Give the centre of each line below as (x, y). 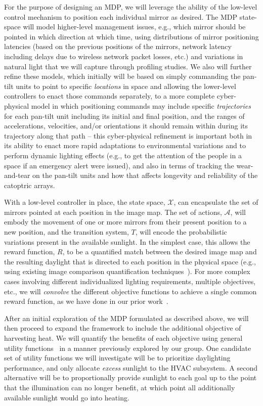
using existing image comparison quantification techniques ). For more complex (127, 271)
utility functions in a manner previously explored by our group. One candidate (128, 348)
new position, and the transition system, (67, 232)
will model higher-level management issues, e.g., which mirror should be (134, 27)
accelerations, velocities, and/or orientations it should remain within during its (126, 126)
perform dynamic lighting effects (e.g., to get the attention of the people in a (123, 155)
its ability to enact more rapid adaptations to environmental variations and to (125, 145)
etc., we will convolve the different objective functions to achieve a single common (130, 291)
